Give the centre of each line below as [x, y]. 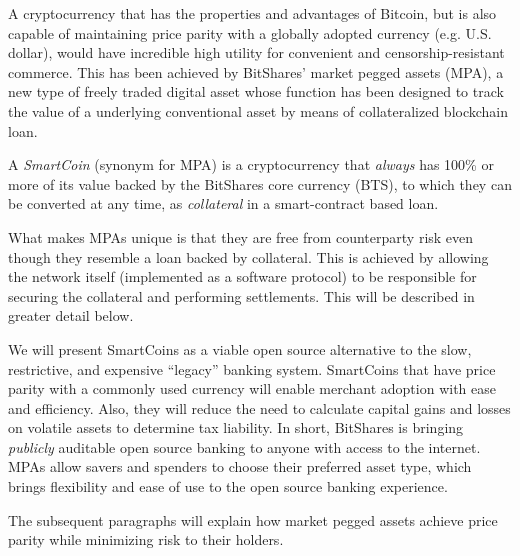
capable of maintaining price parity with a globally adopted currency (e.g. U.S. [250, 32]
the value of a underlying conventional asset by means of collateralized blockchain [258, 110]
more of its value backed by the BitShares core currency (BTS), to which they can [260, 183]
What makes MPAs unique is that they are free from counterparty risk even [241, 236]
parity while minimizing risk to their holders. [146, 539]
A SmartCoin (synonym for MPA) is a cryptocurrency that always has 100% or [251, 164]
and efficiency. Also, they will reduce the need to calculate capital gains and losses [259, 407]
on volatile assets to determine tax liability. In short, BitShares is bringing [236, 427]
